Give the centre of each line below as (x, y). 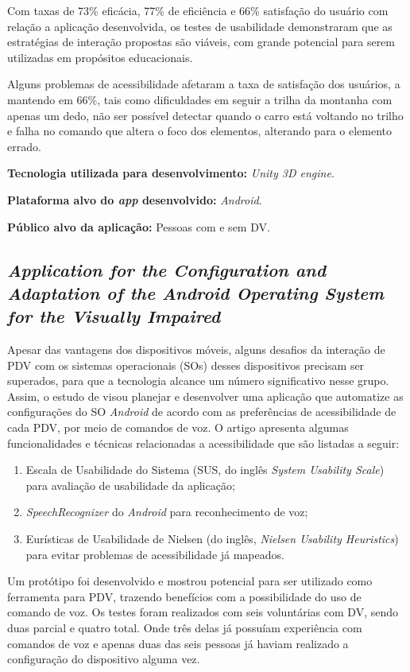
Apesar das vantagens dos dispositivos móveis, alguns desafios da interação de (196, 350)
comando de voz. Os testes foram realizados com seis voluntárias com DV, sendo (203, 612)
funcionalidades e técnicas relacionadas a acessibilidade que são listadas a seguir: (203, 443)
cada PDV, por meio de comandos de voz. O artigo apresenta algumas (178, 427)
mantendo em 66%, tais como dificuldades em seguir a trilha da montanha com (200, 99)
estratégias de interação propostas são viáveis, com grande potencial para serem (201, 42)
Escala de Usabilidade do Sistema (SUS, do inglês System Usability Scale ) (205, 470)
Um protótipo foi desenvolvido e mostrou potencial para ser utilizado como (190, 581)
